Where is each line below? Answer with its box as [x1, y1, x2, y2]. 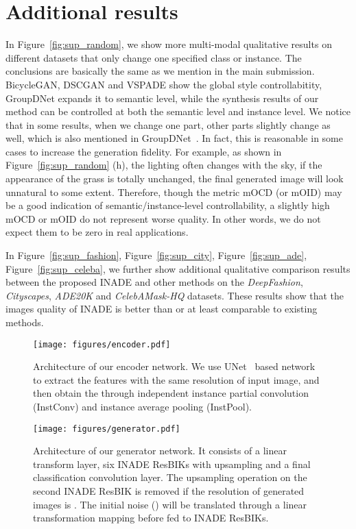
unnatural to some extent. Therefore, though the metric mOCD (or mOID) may [5, 184, 342, 199]
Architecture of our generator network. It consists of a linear [33, 443, 287, 458]
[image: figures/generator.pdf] [33, 423, 180, 434]
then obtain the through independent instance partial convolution [33, 386, 309, 400]
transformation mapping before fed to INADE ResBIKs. [33, 510, 269, 525]
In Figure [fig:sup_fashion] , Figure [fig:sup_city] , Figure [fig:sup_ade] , [5, 248, 307, 262]
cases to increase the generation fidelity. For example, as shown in [5, 144, 282, 158]
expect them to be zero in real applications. [5, 225, 189, 239]
